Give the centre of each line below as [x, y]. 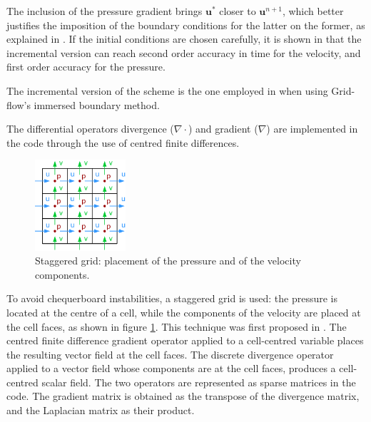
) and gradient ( [223, 129]
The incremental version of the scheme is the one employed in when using [167, 90]
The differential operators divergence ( [90, 129]
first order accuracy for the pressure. [86, 67]
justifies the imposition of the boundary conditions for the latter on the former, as [186, 25]
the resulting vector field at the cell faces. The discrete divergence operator [170, 354]
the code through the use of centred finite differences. [123, 142]
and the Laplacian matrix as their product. [101, 410]
